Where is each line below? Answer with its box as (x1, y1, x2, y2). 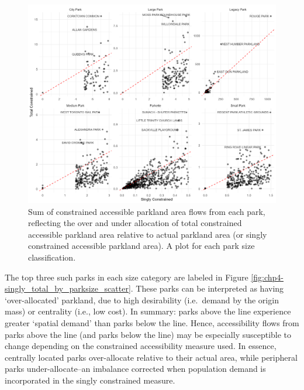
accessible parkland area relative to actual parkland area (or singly (28, 228, 267, 240)
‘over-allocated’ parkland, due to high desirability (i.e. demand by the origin (5, 293, 279, 306)
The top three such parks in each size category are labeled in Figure (5, 271, 248, 283)
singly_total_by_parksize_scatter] (5, 282, 131, 295)
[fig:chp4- (251, 271, 284, 283)
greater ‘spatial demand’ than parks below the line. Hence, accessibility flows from (5, 317, 299, 329)
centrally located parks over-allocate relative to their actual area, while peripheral (5, 351, 298, 363)
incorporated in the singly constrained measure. (5, 374, 175, 386)
